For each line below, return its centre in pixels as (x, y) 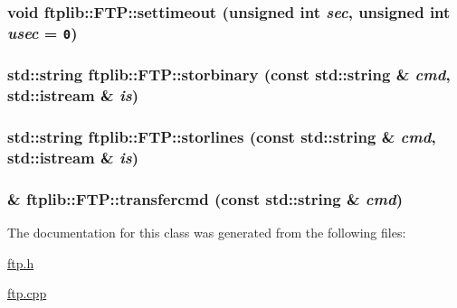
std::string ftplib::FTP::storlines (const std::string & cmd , (222, 137)
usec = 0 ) (43, 32)
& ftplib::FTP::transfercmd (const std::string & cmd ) (205, 198)
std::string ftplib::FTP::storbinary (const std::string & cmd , (229, 75)
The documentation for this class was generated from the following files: (207, 233)
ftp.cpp (27, 293)
